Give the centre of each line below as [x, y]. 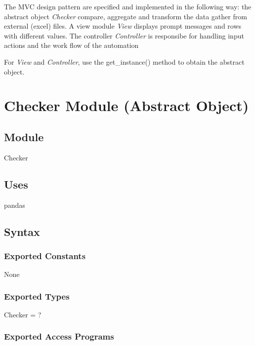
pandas [15, 205]
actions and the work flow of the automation [71, 45]
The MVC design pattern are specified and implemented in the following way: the [128, 6]
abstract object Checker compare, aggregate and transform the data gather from [126, 16]
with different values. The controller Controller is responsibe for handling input [124, 35]
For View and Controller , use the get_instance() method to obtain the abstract [124, 61]
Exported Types [37, 296]
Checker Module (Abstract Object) [127, 105]
